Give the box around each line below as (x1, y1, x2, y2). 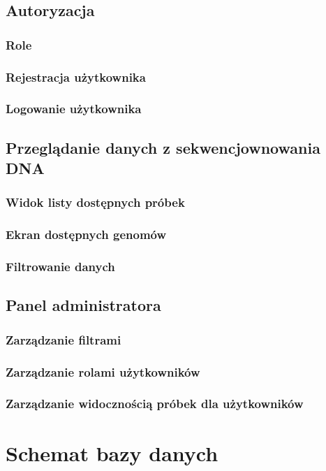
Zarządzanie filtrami (6, 331, 121, 348)
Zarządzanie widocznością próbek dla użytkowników (6, 395, 304, 412)
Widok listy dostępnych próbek (6, 194, 185, 211)
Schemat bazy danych (6, 438, 218, 467)
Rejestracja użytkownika (6, 68, 146, 85)
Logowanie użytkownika (6, 100, 142, 117)
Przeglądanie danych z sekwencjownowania (6, 136, 320, 158)
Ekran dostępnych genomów (6, 226, 167, 243)
